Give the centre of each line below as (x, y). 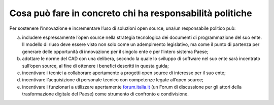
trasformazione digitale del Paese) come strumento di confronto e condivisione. (105, 94)
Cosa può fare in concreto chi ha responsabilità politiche (131, 13)
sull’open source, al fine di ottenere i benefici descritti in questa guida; (96, 66)
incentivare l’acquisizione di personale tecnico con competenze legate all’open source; (113, 80)
